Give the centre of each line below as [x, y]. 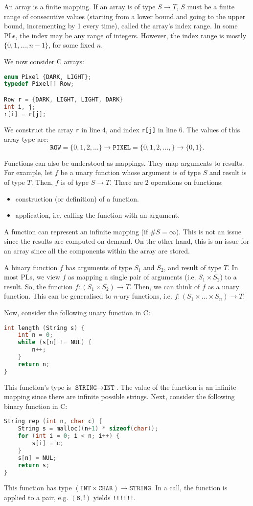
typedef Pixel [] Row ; [39, 84]
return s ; [34, 465]
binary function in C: [36, 406]
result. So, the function [38, 286]
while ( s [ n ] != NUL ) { [55, 342]
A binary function [31, 267]
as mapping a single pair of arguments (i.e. [132, 277]
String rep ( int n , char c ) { [53, 421]
